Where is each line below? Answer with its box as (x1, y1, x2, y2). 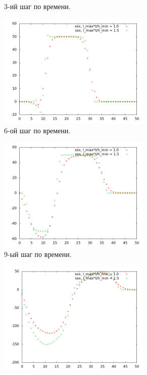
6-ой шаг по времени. (4, 125, 71, 135)
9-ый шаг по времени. (4, 249, 72, 259)
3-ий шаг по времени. (4, 1, 71, 11)
